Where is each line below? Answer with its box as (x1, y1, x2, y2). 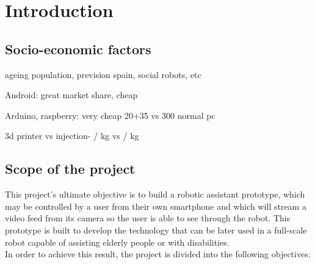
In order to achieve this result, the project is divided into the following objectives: (5, 248, 311, 260)
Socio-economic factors (5, 39, 151, 58)
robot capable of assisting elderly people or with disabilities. (5, 235, 230, 248)
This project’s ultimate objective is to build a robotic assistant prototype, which (5, 188, 305, 201)
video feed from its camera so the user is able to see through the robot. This (5, 212, 291, 224)
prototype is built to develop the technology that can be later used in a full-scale (5, 223, 307, 236)
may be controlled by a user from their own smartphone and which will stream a (5, 199, 306, 212)
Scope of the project (5, 159, 136, 178)
